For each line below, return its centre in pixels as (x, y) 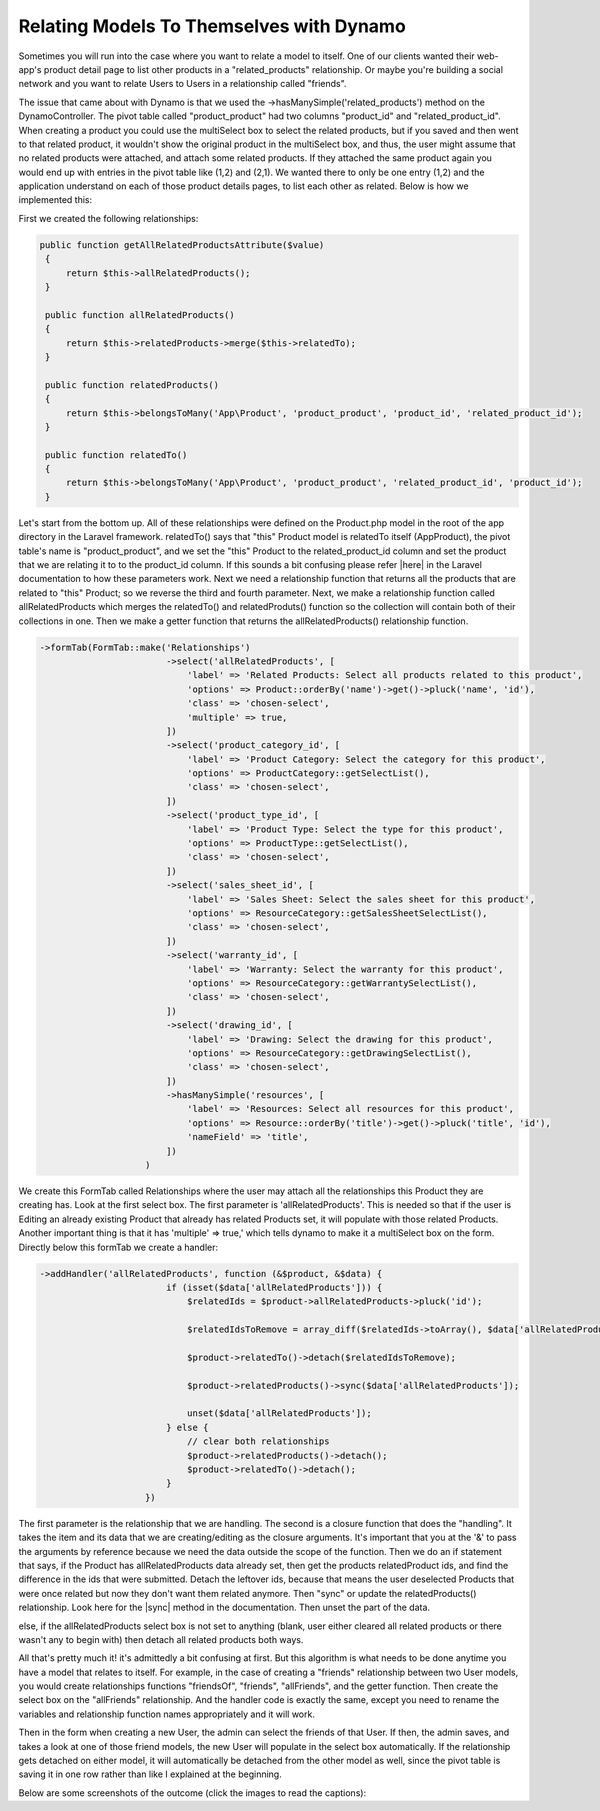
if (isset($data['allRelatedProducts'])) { (274, 1287)
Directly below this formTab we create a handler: (118, 1247)
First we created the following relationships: (108, 218)
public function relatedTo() (116, 454)
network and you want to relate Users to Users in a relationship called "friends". (182, 84)
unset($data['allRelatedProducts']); (279, 1413)
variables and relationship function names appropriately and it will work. (166, 1714)
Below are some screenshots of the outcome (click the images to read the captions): (192, 1792)
